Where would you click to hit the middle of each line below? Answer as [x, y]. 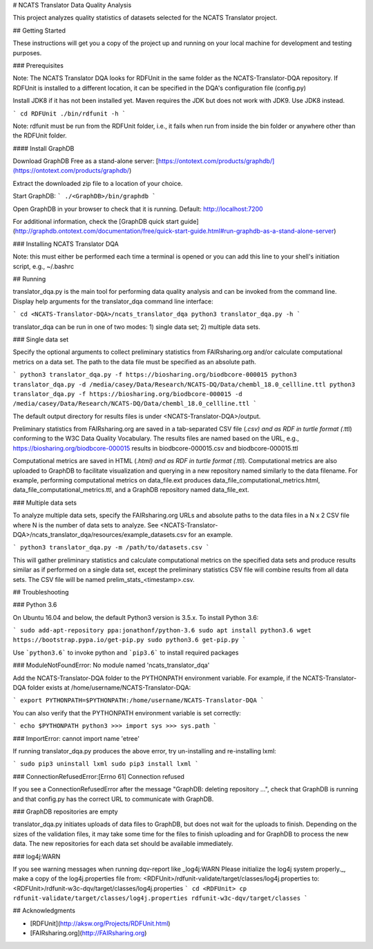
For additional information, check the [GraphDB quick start [96, 222]
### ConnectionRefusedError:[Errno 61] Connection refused [98, 776]
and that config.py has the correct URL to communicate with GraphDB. [113, 799]
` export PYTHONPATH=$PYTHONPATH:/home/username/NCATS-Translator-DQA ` [138, 701]
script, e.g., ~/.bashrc [44, 266]
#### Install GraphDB [44, 148]
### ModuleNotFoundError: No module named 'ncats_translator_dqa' [111, 665]
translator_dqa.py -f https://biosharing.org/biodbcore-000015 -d [128, 394]
